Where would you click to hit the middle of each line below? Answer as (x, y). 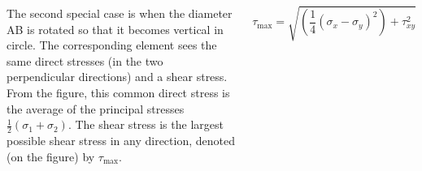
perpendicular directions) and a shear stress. (117, 77)
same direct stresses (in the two (85, 60)
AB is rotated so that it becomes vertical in (115, 29)
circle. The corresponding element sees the (112, 45)
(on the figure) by (51, 156)
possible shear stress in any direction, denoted (121, 140)
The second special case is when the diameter (120, 13)
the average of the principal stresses (96, 108)
